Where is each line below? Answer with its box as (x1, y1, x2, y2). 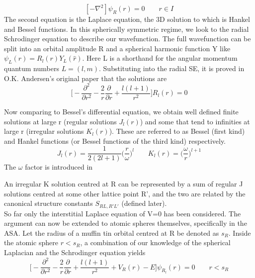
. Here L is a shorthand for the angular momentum (82, 53, 238, 63)
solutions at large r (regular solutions (4, 116, 117, 126)
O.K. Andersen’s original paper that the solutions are (4, 73, 167, 83)
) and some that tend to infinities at (140, 116, 250, 126)
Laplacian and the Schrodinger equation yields (4, 247, 146, 257)
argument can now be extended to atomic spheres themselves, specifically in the (4, 218, 247, 228)
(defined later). (121, 198, 167, 208)
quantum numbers (4, 63, 59, 74)
